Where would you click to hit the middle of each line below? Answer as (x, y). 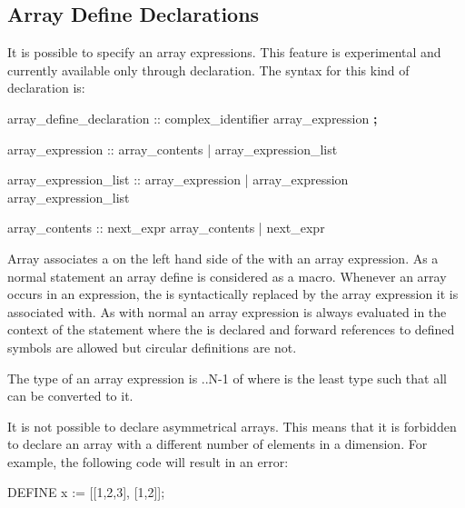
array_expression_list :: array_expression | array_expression (178, 179)
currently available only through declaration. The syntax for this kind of (208, 70)
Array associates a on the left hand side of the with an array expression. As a (223, 258)
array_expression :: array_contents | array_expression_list (173, 149)
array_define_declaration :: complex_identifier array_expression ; (193, 118)
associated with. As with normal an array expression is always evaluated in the (227, 311)
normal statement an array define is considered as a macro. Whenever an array (227, 276)
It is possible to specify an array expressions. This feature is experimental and (224, 52)
